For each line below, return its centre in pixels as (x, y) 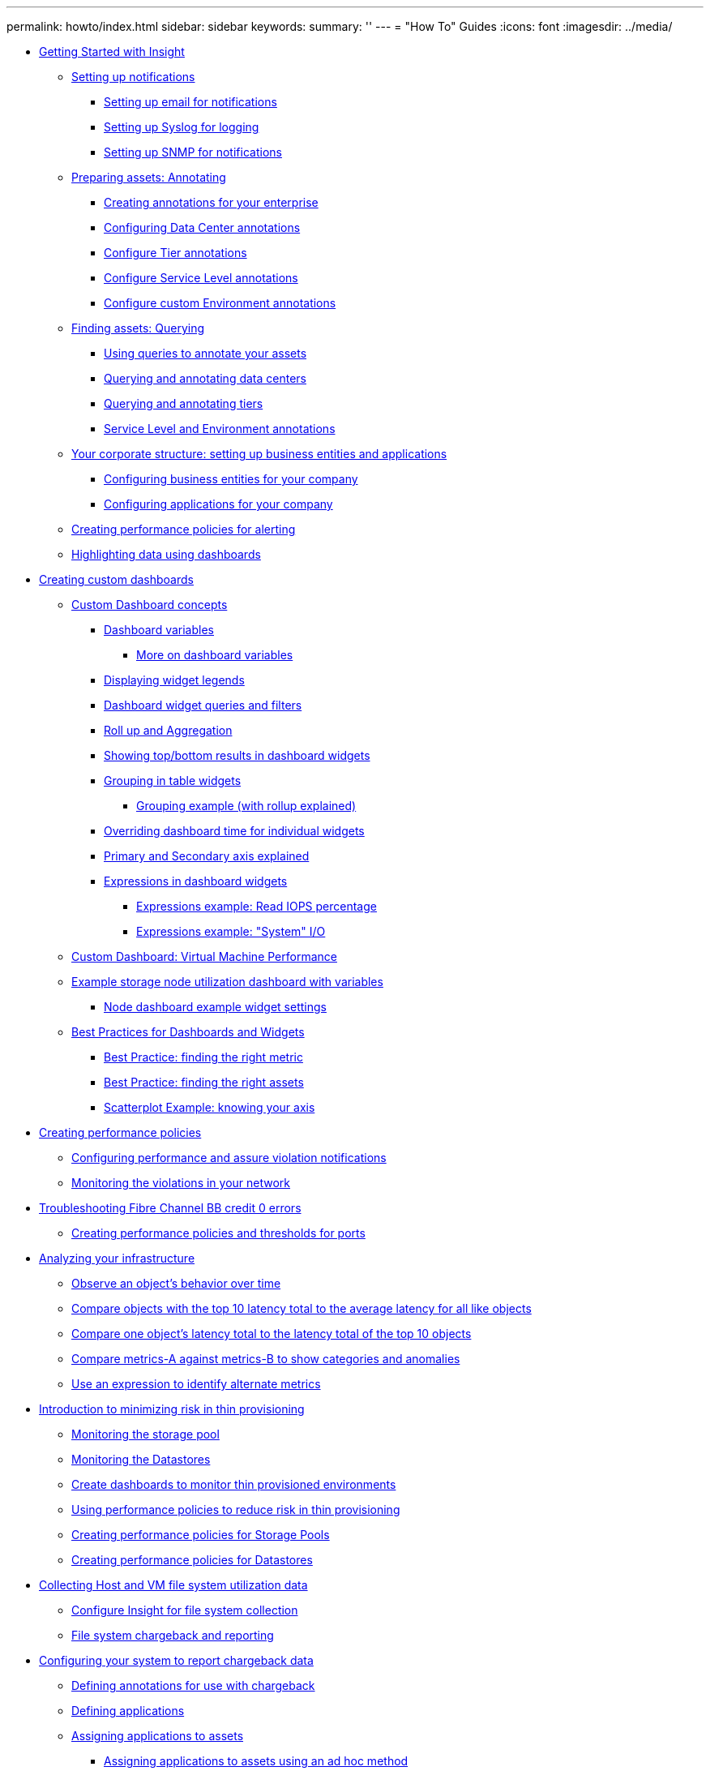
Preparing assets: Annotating (149, 177)
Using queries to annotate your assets (205, 353)
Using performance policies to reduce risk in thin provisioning (236, 1509)
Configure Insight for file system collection (185, 1610)
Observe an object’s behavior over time (176, 1283)
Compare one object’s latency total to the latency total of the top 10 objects (272, 1334)
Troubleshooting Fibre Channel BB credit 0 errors (170, 1208)
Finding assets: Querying (138, 328)
